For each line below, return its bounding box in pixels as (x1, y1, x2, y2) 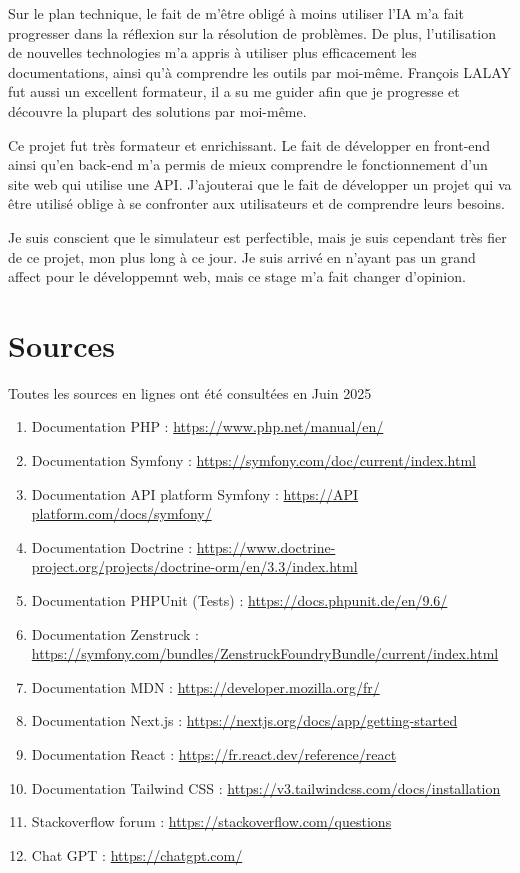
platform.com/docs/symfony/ (31, 503, 212, 524)
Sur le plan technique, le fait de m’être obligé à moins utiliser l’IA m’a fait (8, 3, 465, 23)
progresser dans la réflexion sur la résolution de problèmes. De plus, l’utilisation (8, 22, 496, 43)
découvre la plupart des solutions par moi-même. (8, 100, 307, 121)
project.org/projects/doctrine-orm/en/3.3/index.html (31, 556, 358, 577)
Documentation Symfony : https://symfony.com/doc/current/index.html (31, 450, 477, 471)
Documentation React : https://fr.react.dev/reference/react (31, 743, 397, 764)
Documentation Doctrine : (31, 536, 193, 557)
